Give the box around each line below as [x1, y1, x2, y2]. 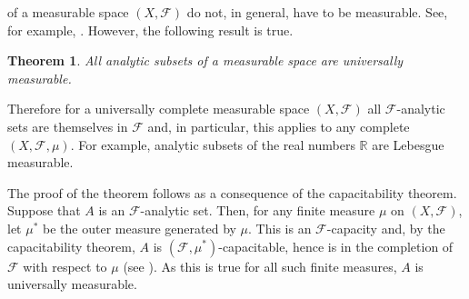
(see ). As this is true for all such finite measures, [123, 256, 397, 275]
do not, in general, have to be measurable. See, [186, 3, 448, 21]
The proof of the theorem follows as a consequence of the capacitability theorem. [7, 183, 457, 202]
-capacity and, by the [326, 218, 445, 237]
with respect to [23, 256, 107, 275]
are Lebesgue [372, 135, 444, 154]
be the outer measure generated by [43, 218, 236, 237]
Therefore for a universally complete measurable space [7, 99, 310, 118]
